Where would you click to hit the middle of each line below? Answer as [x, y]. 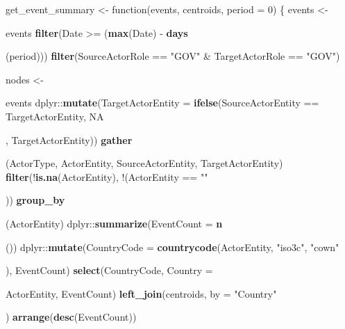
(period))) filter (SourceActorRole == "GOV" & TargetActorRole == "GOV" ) [173, 56]
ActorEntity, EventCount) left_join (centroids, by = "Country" [141, 293]
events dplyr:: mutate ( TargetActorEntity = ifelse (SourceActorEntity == [162, 103]
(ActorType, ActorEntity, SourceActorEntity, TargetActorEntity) [144, 163]
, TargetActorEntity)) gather [69, 139]
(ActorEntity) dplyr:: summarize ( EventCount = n [114, 223]
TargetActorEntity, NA [55, 116]
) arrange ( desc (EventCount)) [71, 317]
